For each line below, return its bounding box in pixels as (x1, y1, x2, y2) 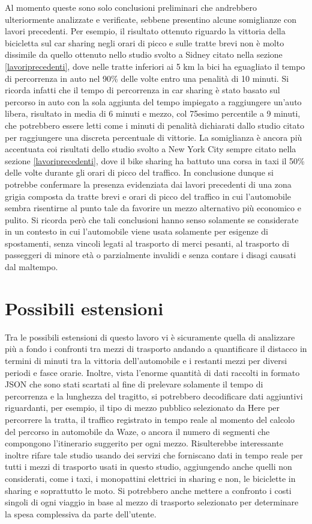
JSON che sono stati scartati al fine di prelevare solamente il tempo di (5, 378, 263, 390)
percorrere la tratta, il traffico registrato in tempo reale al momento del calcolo (5, 413, 295, 425)
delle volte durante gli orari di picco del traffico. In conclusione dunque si (5, 166, 274, 179)
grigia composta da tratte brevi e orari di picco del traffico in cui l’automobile (5, 190, 292, 202)
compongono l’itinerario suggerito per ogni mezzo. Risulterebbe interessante (5, 437, 283, 449)
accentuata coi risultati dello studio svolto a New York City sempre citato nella (5, 143, 296, 155)
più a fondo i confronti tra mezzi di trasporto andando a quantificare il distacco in (5, 342, 307, 355)
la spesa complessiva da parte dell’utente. (5, 507, 157, 520)
